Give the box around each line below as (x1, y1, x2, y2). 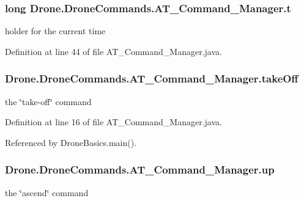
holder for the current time (5, 24, 106, 37)
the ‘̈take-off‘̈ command (5, 95, 92, 108)
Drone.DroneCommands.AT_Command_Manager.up (5, 162, 275, 177)
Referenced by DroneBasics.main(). (5, 136, 137, 148)
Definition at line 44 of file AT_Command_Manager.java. (5, 45, 222, 57)
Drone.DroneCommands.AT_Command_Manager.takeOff (5, 71, 298, 86)
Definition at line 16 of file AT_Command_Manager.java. (5, 115, 222, 128)
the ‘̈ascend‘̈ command (5, 186, 89, 199)
